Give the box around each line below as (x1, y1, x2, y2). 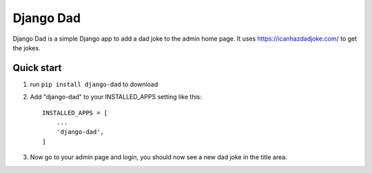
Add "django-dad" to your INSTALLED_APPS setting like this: (30, 93, 203, 101)
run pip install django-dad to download (30, 80, 158, 88)
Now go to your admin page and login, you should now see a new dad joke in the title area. (30, 153, 287, 161)
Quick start (12, 62, 62, 74)
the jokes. (12, 43, 41, 52)
